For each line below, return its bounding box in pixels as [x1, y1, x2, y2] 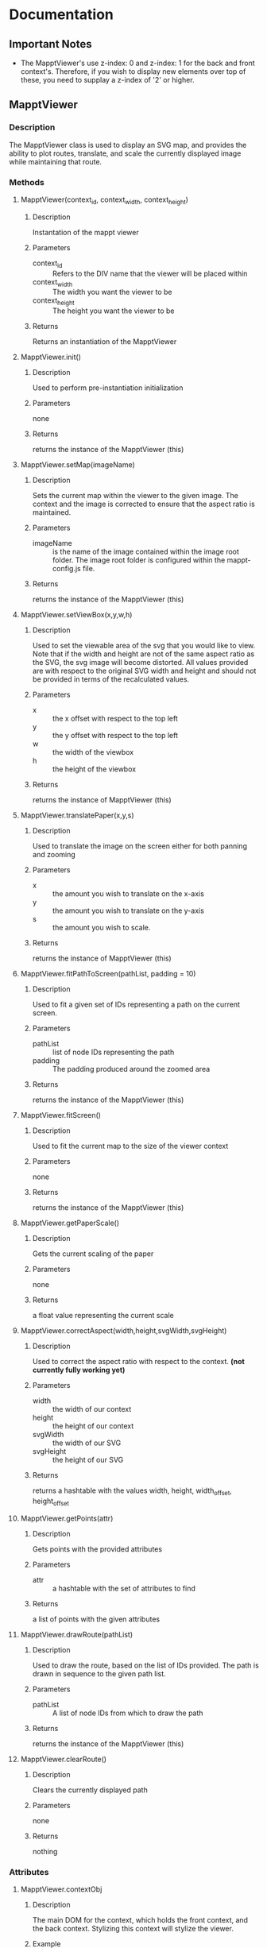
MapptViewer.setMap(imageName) [20, 460, 136, 470]
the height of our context [52, 1421, 134, 1431]
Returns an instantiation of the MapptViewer [32, 337, 177, 346]
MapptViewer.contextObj [20, 1884, 103, 1894]
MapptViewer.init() [20, 352, 82, 362]
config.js [52, 564, 82, 574]
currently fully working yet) [32, 1365, 126, 1375]
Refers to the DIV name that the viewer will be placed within [52, 269, 248, 278]
